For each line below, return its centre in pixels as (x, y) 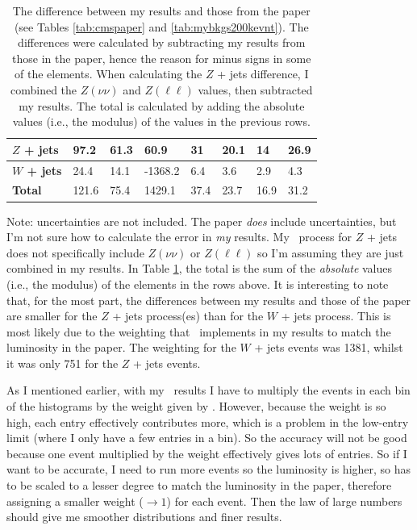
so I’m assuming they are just (331, 252)
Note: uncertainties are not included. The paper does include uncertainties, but (202, 221)
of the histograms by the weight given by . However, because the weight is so (196, 406)
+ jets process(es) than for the (188, 316)
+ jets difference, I (263, 74)
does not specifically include (75, 252)
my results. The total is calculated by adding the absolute (162, 105)
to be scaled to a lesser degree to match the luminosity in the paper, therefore (199, 485)
